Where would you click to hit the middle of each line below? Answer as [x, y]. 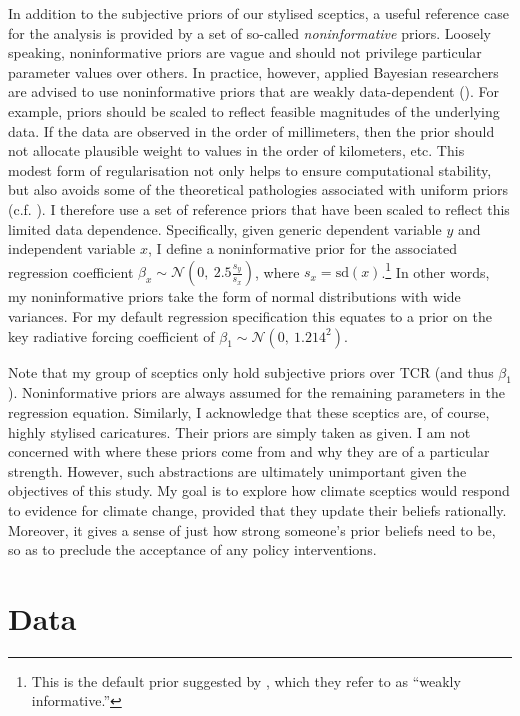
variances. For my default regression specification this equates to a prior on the [250, 315]
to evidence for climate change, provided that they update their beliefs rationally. [257, 509]
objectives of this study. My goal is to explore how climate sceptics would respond [259, 490]
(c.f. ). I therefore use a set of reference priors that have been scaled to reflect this [259, 208]
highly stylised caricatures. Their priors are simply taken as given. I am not [239, 431]
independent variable [72, 248]
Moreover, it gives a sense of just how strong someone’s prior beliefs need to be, [252, 529]
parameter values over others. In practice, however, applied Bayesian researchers [253, 71]
